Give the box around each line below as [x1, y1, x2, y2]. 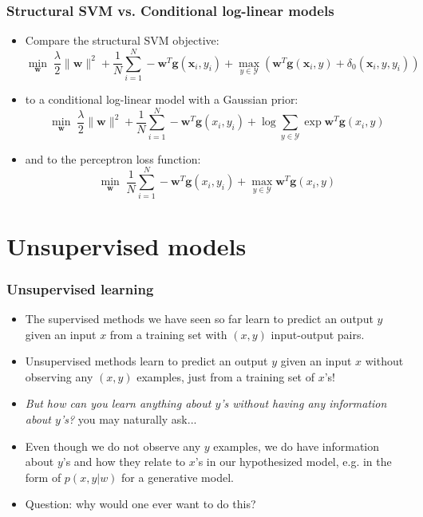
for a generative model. [121, 468, 234, 485]
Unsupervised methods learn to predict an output [25, 353, 268, 369]
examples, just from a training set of [136, 368, 314, 385]
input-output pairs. [271, 326, 365, 342]
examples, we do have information [213, 437, 380, 454]
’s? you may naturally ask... [60, 410, 197, 427]
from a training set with [109, 326, 227, 342]
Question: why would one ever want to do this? [25, 495, 256, 512]
